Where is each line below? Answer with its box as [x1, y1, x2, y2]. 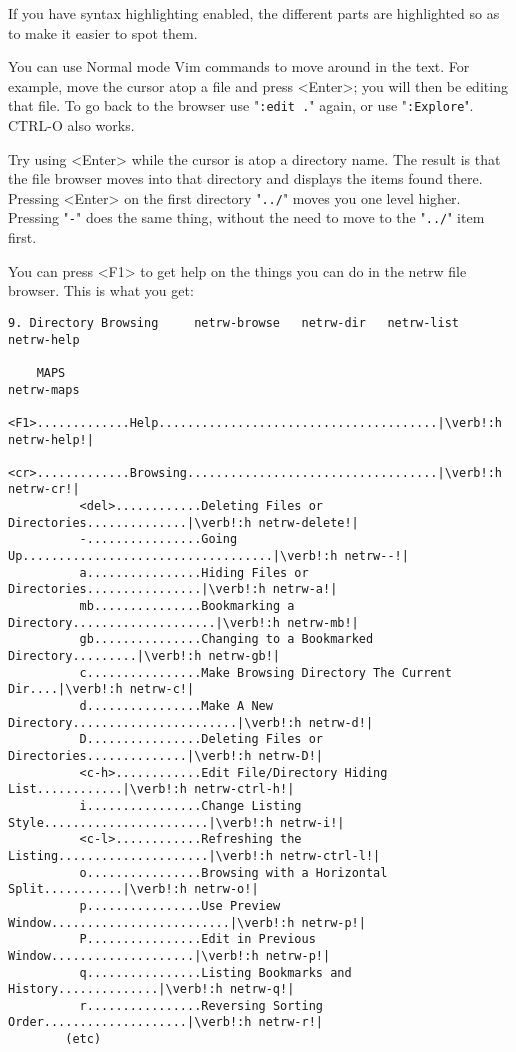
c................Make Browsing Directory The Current [79, 665, 452, 680]
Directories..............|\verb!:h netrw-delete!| [8, 515, 359, 530]
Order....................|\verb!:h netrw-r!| [8, 1015, 323, 1030]
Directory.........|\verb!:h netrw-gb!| [8, 649, 281, 664]
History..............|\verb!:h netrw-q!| [8, 982, 295, 997]
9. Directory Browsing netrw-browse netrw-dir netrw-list [8, 315, 460, 330]
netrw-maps [8, 382, 80, 397]
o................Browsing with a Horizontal [79, 865, 388, 880]
